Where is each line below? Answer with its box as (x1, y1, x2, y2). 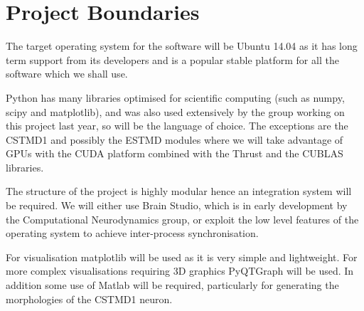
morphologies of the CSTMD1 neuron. (6, 291, 173, 306)
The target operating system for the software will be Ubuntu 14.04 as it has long (6, 38, 358, 53)
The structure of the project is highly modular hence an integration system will (6, 184, 352, 199)
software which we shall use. (6, 66, 128, 81)
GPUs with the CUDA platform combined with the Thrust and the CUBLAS (6, 146, 343, 161)
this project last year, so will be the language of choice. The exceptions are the (6, 118, 348, 133)
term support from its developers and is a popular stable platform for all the (6, 52, 339, 67)
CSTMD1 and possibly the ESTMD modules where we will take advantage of (6, 132, 343, 147)
